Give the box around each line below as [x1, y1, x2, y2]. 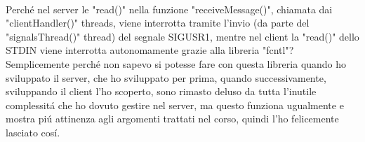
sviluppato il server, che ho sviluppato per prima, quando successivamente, [6, 70, 326, 85]
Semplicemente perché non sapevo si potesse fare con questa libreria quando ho [6, 56, 347, 71]
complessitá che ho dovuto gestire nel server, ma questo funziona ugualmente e [6, 97, 344, 112]
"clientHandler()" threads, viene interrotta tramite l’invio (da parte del [6, 15, 310, 30]
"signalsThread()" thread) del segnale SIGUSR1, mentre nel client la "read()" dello [6, 29, 359, 43]
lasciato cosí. [6, 125, 60, 139]
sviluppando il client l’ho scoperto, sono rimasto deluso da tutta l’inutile [6, 84, 317, 99]
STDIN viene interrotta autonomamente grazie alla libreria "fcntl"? [6, 43, 294, 57]
